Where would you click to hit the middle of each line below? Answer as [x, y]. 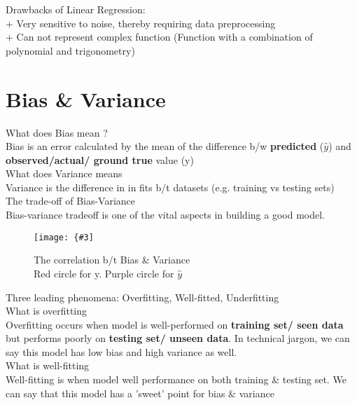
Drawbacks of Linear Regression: [76, 9]
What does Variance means [64, 173]
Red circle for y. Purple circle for [104, 273]
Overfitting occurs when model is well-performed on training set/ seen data [175, 324]
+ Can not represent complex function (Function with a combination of [159, 37]
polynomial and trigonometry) [70, 50]
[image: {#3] [64, 237]
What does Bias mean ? [57, 132]
